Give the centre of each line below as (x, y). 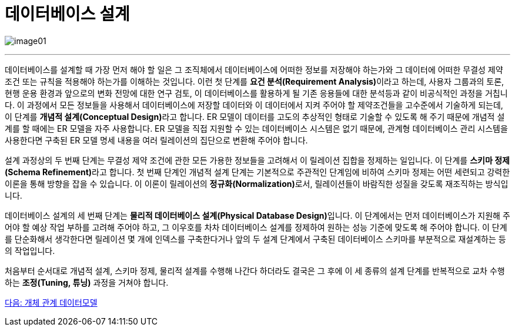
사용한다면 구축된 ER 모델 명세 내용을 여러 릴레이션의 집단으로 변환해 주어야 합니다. (156, 140)
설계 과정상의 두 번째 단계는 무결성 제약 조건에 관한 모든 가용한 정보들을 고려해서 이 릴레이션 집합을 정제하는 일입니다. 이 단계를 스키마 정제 (257, 160)
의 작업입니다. (30, 250)
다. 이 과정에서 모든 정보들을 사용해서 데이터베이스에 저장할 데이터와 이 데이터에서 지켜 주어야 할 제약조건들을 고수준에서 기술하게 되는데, (254, 105)
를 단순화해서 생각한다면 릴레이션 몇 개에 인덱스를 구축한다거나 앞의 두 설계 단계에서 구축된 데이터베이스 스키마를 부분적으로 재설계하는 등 (255, 239)
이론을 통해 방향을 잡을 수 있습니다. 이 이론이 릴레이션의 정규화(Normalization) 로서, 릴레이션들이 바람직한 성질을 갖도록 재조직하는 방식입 (257, 183)
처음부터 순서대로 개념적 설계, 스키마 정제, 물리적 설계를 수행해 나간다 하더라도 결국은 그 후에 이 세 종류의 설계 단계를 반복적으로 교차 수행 (255, 270)
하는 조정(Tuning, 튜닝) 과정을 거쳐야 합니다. (87, 282)
